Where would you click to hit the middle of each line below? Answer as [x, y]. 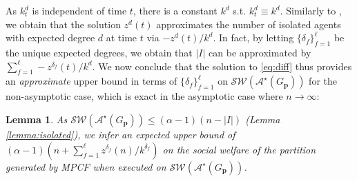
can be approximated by [260, 52]
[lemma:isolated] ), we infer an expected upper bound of [120, 134]
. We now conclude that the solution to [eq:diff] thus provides [222, 66]
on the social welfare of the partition [239, 149]
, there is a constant [175, 10]
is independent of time [79, 10]
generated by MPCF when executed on [86, 166]
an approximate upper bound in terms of [91, 81]
